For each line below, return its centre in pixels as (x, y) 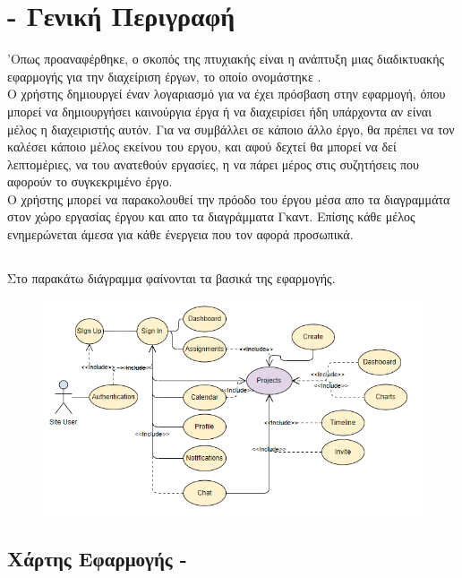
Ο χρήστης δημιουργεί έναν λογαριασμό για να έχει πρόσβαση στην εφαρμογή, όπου (227, 94)
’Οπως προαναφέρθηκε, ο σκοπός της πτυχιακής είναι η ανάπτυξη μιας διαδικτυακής (226, 59)
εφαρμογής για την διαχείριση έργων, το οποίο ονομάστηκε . (164, 76)
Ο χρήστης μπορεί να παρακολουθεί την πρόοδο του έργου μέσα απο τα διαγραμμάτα (229, 198)
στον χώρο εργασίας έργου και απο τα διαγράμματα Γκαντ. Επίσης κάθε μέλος (211, 216)
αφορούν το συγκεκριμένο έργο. (90, 181)
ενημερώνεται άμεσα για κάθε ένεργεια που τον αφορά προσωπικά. (180, 234)
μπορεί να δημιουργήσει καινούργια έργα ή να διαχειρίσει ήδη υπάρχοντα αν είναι (219, 111)
